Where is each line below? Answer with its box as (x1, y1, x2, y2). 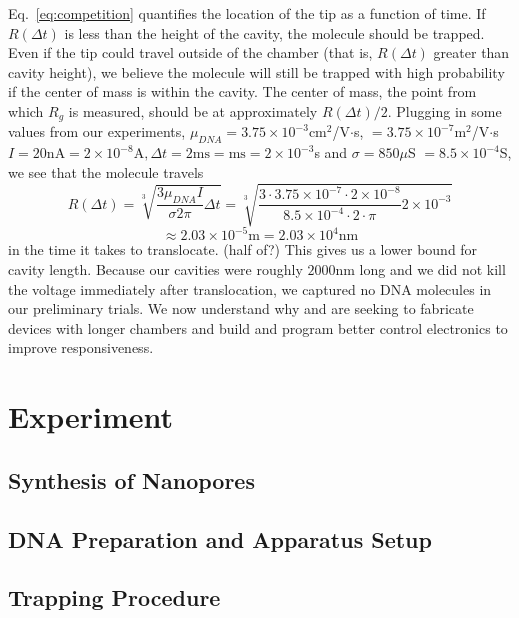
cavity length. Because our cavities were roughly (8, 259, 303, 280)
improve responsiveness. (8, 337, 154, 358)
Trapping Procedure (8, 582, 221, 613)
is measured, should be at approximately (68, 100, 318, 121)
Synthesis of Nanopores (8, 464, 255, 495)
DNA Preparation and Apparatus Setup (8, 523, 432, 554)
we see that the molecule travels (8, 161, 204, 182)
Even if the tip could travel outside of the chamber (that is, (8, 42, 373, 63)
